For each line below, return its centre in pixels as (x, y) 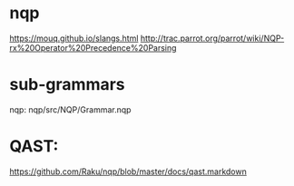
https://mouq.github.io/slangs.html (74, 38)
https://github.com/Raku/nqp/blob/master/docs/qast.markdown (128, 171)
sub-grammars (67, 85)
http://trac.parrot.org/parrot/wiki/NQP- (212, 38)
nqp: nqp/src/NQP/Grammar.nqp (70, 109)
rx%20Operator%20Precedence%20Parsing (93, 47)
